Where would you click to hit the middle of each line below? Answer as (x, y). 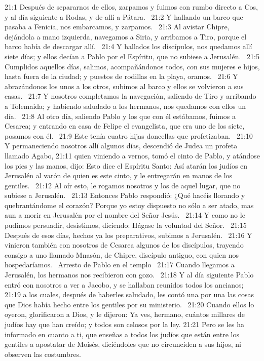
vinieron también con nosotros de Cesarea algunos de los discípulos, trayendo (124, 245)
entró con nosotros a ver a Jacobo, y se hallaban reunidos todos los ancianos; (124, 284)
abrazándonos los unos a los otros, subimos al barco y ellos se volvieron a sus (124, 86)
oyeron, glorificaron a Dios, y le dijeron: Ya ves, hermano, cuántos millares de (125, 314)
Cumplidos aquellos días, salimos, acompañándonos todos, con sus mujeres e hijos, (132, 66)
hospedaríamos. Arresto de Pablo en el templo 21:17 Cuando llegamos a (120, 265)
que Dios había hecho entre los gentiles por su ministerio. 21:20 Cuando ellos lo (129, 304)
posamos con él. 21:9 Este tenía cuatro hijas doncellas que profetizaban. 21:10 (129, 135)
